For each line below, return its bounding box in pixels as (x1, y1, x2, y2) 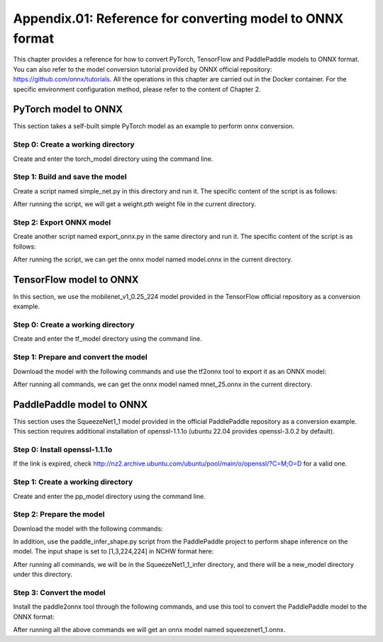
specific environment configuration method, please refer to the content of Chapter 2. (13, 85, 262, 94)
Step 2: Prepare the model (13, 509, 105, 519)
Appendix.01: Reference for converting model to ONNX (13, 11, 344, 26)
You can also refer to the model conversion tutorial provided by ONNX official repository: (13, 64, 272, 74)
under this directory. (13, 570, 72, 579)
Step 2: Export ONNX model (13, 217, 111, 227)
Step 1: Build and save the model (13, 172, 127, 182)
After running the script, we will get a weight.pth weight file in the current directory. (13, 200, 257, 208)
